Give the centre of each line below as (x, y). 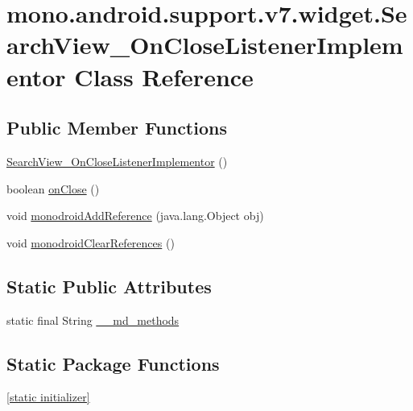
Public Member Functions (117, 128)
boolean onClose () (53, 188)
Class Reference (164, 76)
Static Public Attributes (109, 286)
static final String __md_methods (93, 320)
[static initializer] (48, 397)
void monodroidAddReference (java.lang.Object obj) (135, 216)
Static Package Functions (113, 363)
